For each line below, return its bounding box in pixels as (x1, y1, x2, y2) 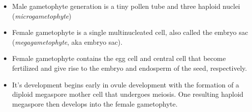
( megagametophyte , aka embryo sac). (12, 36, 123, 47)
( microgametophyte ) (12, 10, 72, 21)
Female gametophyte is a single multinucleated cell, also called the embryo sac (12, 27, 248, 37)
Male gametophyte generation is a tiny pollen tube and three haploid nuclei (12, 1, 240, 11)
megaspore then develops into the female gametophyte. (12, 98, 178, 109)
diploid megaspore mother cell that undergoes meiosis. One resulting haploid (12, 89, 244, 99)
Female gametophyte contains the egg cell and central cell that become (12, 53, 226, 63)
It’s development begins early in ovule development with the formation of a (12, 79, 239, 89)
